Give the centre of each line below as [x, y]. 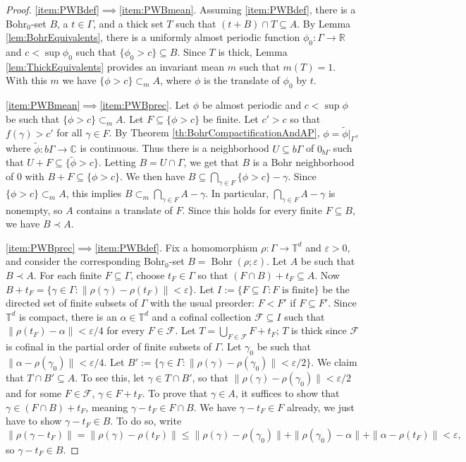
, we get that [211, 162]
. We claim [334, 361]
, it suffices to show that [287, 392]
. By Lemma [324, 23]
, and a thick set [128, 23]
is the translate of [241, 80]
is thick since [319, 330]
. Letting [117, 162]
